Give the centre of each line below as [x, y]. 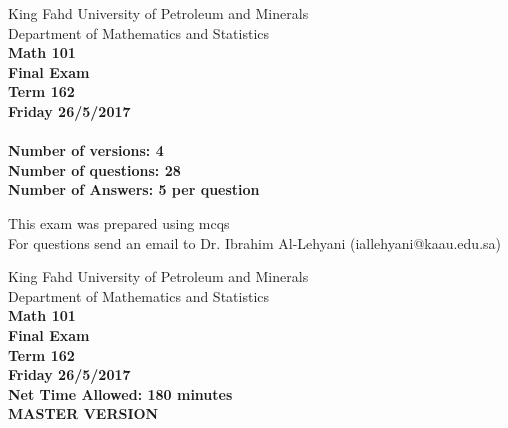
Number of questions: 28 [94, 169]
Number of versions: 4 [86, 150]
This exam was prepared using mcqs [119, 222]
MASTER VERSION [83, 413]
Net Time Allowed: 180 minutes [120, 393]
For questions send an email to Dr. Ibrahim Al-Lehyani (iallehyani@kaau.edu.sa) [254, 242]
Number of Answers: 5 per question [134, 189]
